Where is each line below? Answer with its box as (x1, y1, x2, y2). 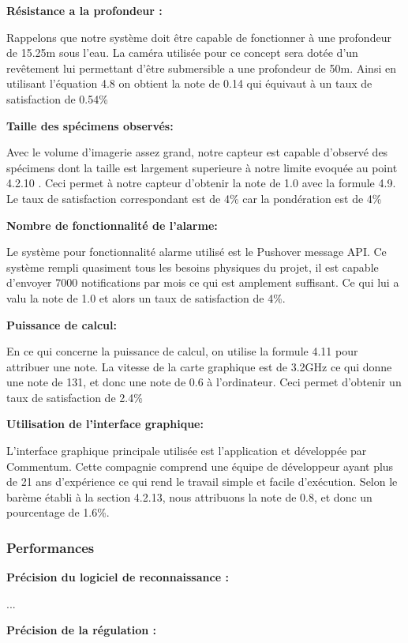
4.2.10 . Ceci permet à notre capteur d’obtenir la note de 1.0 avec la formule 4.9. (6, 175, 396, 191)
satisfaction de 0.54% (6, 90, 108, 107)
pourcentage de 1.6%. (6, 504, 110, 521)
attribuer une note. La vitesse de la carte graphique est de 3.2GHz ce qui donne (6, 358, 392, 374)
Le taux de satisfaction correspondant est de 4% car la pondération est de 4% (6, 190, 382, 206)
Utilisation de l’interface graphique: (6, 416, 204, 432)
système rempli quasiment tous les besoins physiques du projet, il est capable (6, 258, 379, 275)
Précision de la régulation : (6, 622, 157, 638)
